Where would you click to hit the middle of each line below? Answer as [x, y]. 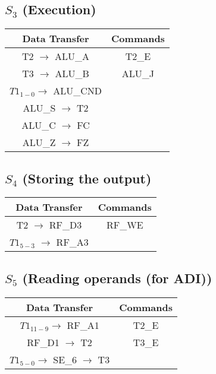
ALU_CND [78, 91]
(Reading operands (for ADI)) [117, 278]
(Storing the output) [87, 178]
